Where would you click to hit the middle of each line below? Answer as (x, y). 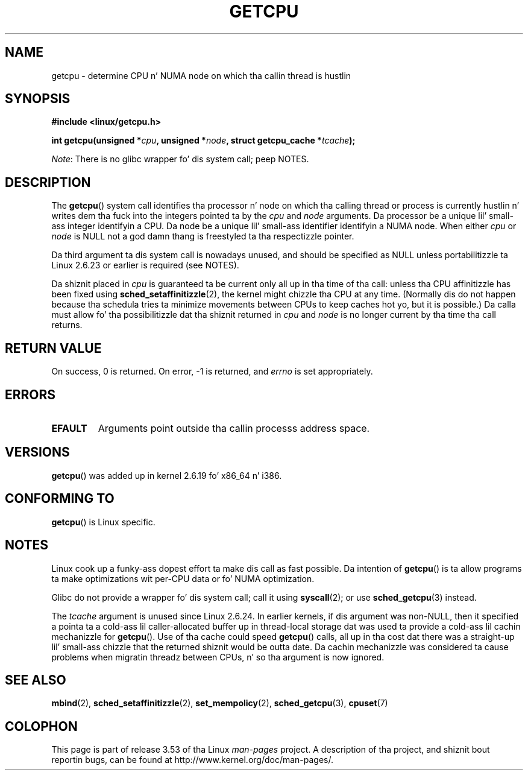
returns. (67, 325)
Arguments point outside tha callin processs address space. (234, 428)
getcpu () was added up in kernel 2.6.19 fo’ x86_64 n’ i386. (167, 475)
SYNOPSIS (38, 99)
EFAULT (69, 428)
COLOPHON (41, 726)
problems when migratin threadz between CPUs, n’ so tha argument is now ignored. (218, 657)
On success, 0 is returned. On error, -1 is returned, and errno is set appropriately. (212, 372)
